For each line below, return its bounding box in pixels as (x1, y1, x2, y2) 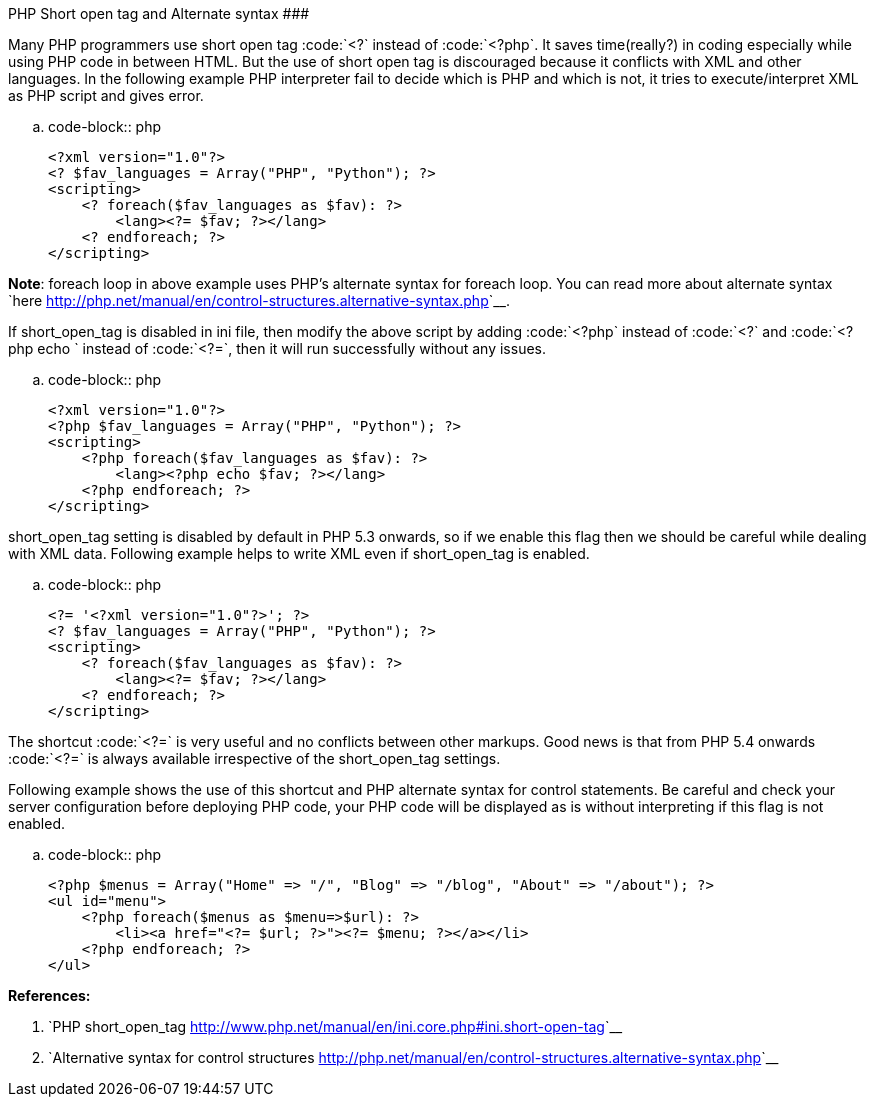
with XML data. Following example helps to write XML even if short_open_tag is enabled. (8, 545, 590, 562)
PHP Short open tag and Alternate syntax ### (8, 5, 310, 22)
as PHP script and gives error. (8, 87, 204, 104)
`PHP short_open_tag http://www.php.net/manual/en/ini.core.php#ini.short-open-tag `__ (48, 1018, 623, 1035)
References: (8, 987, 91, 1004)
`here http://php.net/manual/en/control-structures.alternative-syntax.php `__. (8, 292, 511, 309)
